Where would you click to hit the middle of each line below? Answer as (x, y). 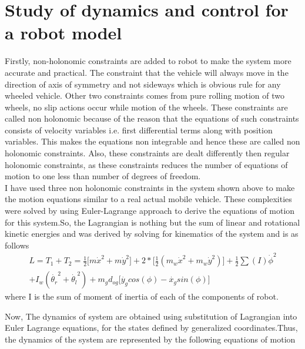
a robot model (63, 33)
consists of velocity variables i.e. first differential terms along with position (139, 130)
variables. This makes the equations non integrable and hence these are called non (152, 141)
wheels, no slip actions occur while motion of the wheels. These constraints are (146, 107)
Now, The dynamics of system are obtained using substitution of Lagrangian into (151, 316)
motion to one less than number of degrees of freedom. (103, 176)
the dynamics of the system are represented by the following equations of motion (150, 339)
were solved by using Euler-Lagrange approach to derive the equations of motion (150, 211)
